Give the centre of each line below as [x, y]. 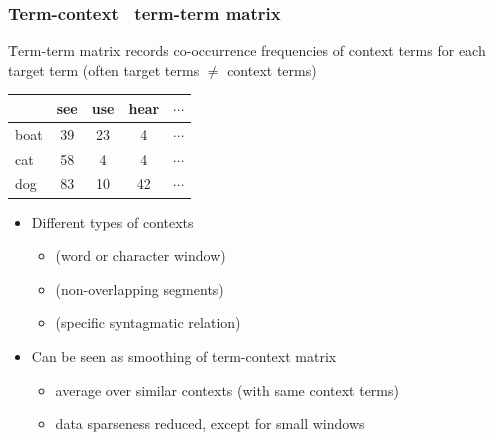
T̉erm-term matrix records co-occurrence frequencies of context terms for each [247, 50]
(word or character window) [140, 255]
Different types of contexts [112, 221]
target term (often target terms [104, 69]
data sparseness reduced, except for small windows [210, 423]
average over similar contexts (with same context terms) [227, 389]
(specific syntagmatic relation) [148, 322]
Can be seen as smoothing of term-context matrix [184, 355]
